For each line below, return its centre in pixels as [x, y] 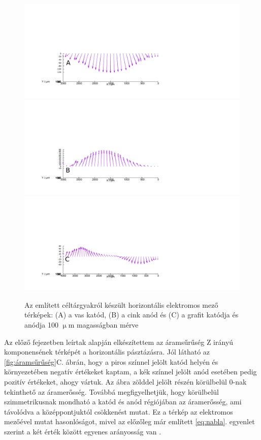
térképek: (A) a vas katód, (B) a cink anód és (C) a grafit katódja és [132, 315]
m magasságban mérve [103, 324]
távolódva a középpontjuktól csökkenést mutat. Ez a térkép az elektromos [119, 411]
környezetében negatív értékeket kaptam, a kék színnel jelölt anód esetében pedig [130, 372]
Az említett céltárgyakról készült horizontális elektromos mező [121, 304]
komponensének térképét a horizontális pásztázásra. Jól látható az [107, 352]
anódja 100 [41, 324]
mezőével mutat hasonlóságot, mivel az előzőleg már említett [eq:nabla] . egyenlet [129, 421]
